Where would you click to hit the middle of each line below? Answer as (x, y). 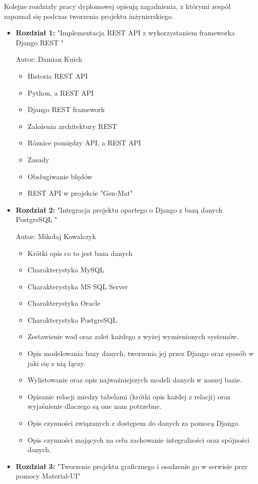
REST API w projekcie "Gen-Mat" (80, 193)
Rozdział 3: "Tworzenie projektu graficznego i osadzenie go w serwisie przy (132, 466)
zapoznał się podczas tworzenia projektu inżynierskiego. (89, 16)
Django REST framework (66, 109)
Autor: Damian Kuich (49, 59)
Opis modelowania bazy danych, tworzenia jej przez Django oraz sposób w (141, 353)
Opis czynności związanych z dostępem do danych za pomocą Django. (134, 423)
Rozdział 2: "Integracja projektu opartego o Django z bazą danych (119, 209)
